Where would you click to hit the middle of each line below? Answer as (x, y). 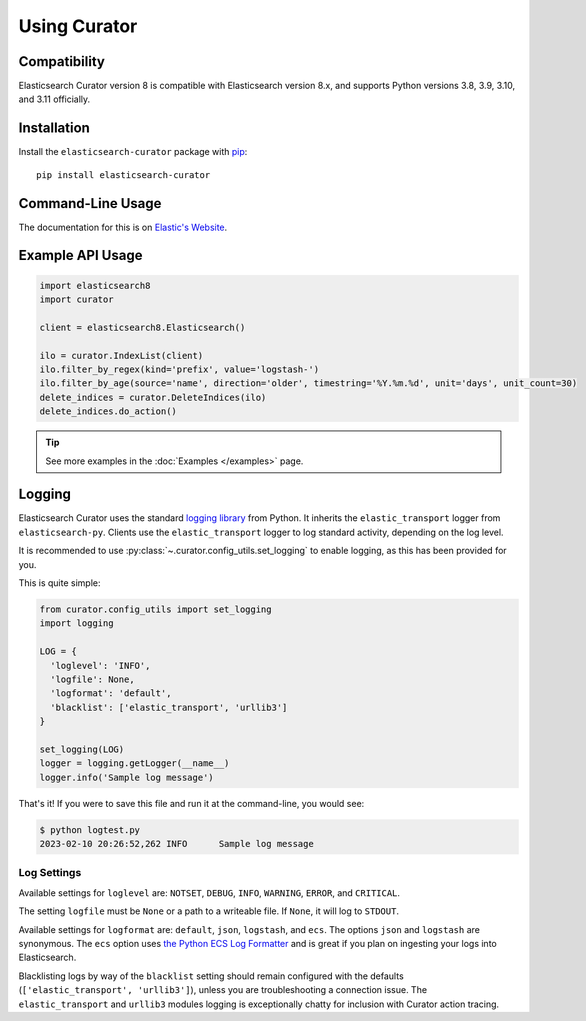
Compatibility (61, 61)
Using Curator (78, 26)
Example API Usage (80, 255)
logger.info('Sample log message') (126, 777)
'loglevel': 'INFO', (100, 665)
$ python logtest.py (89, 829)
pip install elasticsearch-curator (123, 174)
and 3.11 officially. (54, 99)
